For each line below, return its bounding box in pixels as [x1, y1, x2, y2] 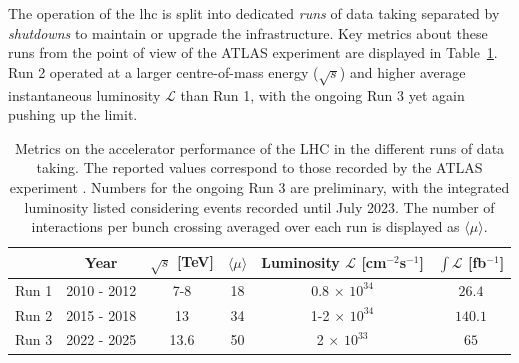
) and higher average [339, 61, 466, 82]
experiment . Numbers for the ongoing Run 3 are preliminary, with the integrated [9, 176, 510, 197]
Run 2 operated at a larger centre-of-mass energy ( [8, 61, 319, 82]
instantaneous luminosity [8, 84, 161, 105]
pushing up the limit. [8, 104, 138, 125]
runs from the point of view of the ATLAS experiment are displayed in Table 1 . [8, 42, 498, 63]
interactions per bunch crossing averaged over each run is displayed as [31, 216, 460, 237]
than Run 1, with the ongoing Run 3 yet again [180, 84, 465, 105]
